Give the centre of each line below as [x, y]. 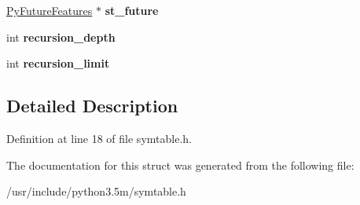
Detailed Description [92, 106]
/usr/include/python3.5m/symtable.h [96, 191]
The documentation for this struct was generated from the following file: [180, 165]
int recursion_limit [58, 63]
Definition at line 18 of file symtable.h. [99, 138]
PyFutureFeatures [50, 10]
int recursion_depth [61, 37]
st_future [132, 10]
